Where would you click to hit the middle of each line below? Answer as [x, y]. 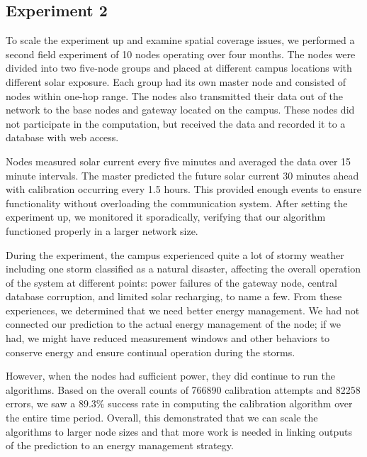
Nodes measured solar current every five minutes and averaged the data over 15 [179, 161]
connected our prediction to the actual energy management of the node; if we [173, 324]
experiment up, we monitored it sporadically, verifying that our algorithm [166, 217]
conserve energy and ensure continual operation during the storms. [151, 352]
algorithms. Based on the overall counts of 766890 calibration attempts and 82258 [183, 389]
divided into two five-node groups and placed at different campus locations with [179, 68]
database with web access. [62, 137]
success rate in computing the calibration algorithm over [230, 403]
